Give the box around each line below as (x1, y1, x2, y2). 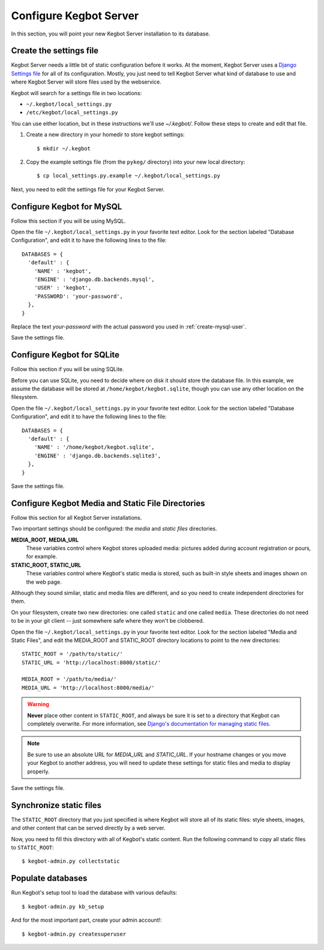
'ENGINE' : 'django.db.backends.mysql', (34, 276, 155, 283)
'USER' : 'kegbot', (34, 285, 92, 291)
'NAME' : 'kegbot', (34, 268, 92, 274)
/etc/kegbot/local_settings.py (26, 109, 118, 116)
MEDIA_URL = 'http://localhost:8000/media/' (22, 684, 155, 691)
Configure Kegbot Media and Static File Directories (11, 498, 205, 508)
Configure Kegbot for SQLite (11, 350, 120, 360)
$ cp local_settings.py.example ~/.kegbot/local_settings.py (37, 172, 220, 179)
